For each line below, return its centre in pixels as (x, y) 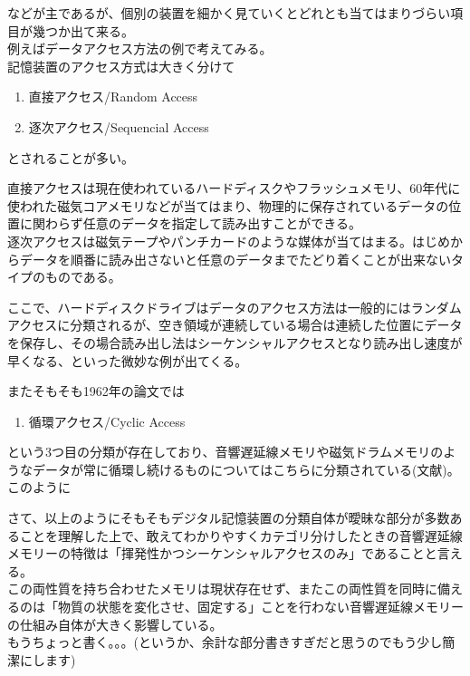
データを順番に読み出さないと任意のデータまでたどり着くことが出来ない (235, 259)
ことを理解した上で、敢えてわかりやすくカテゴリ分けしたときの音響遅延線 (241, 535)
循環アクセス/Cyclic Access (107, 421)
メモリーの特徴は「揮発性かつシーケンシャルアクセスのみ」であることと (222, 553)
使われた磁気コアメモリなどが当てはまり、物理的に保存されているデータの (228, 205)
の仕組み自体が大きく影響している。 (115, 624)
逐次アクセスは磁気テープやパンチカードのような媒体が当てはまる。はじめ (229, 241)
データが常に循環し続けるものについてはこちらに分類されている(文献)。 (246, 469)
